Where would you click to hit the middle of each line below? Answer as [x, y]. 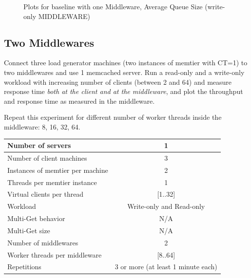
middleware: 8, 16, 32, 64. [42, 126]
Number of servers [39, 145]
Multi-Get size [29, 230]
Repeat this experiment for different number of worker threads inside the [113, 117]
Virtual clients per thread [46, 194]
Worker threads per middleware [55, 254]
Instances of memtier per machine [58, 170]
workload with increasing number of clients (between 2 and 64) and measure [118, 82]
